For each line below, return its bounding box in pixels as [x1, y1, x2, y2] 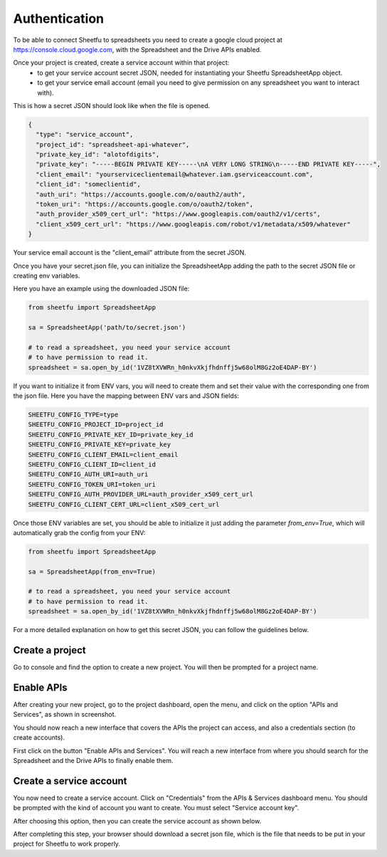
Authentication [13, 11, 105, 26]
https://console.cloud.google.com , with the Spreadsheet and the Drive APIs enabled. [13, 45, 262, 53]
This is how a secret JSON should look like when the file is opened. [13, 101, 211, 110]
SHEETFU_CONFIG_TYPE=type [28, 411, 119, 419]
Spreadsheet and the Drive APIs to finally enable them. [13, 756, 174, 764]
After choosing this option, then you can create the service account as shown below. [13, 816, 262, 825]
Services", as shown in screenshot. [13, 710, 117, 719]
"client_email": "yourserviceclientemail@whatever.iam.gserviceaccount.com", [36, 170, 314, 178]
